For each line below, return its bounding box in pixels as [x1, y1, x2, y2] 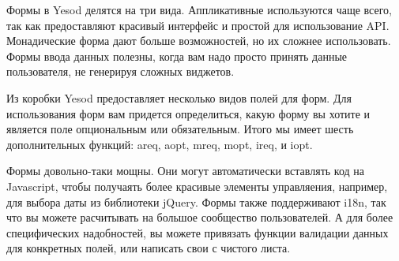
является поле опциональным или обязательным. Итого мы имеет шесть [6, 121, 354, 137]
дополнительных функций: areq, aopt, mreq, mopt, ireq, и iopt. [6, 136, 313, 152]
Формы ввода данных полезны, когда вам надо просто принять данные [6, 47, 348, 64]
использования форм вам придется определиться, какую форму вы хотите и [6, 105, 371, 121]
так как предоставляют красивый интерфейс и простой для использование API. [6, 17, 390, 33]
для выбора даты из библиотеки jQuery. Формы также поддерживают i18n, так [6, 193, 386, 210]
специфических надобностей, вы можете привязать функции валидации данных [6, 224, 389, 240]
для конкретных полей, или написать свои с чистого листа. [6, 240, 291, 256]
